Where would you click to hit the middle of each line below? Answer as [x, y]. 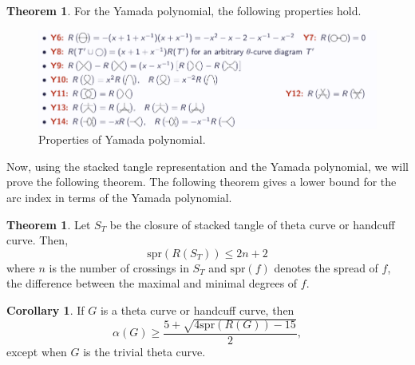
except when [37, 352]
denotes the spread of [326, 267]
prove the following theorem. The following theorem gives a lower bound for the [202, 182]
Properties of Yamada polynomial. [122, 139]
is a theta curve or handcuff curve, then [197, 309]
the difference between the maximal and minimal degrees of [152, 283]
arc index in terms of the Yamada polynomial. [119, 197]
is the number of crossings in [119, 267]
